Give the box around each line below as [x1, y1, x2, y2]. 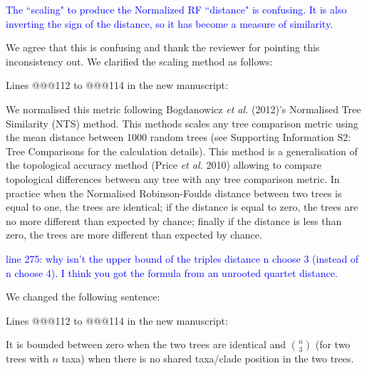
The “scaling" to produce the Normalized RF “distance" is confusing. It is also [6, 2, 347, 16]
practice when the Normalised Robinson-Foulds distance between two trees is [6, 185, 342, 200]
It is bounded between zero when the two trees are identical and [6, 337, 286, 352]
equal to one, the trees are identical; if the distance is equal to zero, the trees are [6, 199, 358, 214]
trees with [6, 351, 49, 366]
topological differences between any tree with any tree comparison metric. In [6, 171, 340, 186]
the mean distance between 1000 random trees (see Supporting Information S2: [6, 130, 351, 145]
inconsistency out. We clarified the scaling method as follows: [6, 53, 273, 68]
